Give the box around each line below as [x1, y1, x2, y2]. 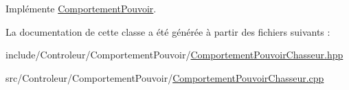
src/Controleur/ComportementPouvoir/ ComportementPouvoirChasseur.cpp [5, 70, 324, 85]
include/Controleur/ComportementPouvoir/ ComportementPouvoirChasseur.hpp [5, 47, 344, 62]
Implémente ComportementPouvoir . [5, 1, 157, 15]
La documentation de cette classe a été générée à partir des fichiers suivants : [5, 24, 330, 38]
